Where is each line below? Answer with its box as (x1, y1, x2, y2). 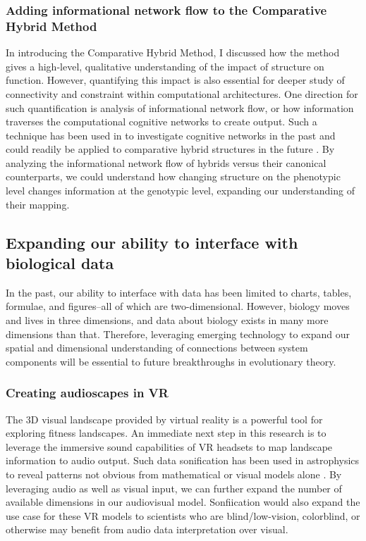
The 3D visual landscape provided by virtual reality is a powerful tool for (6, 411, 323, 426)
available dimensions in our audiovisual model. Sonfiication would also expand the (6, 495, 360, 509)
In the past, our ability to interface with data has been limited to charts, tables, (6, 285, 352, 299)
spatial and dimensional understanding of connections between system (6, 340, 308, 355)
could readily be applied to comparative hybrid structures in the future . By (6, 142, 335, 156)
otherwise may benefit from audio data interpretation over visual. (6, 522, 288, 537)
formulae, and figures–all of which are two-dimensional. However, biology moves (6, 299, 350, 313)
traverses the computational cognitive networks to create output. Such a (6, 114, 317, 129)
